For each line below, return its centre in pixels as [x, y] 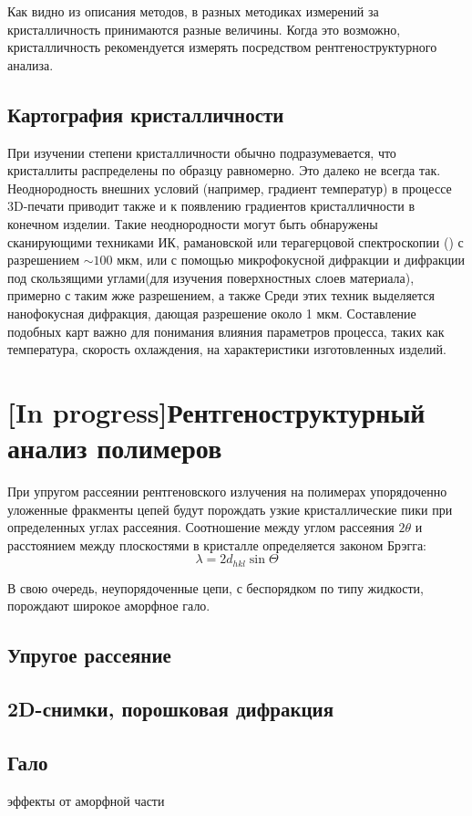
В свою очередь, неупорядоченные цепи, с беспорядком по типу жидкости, [216, 587]
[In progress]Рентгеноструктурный [216, 411]
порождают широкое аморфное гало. [109, 606]
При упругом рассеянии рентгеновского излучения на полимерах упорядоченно [227, 492]
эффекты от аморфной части [86, 800]
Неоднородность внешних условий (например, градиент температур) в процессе [230, 188]
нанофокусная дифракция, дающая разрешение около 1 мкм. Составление [212, 313]
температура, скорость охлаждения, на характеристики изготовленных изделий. [227, 349]
